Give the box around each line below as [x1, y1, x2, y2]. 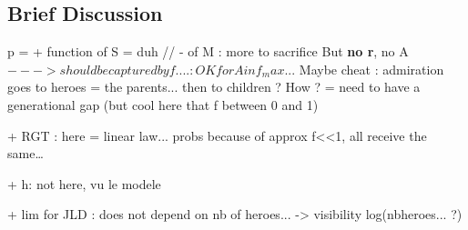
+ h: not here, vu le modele [7, 174, 161, 193]
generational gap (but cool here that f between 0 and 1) [7, 95, 319, 114]
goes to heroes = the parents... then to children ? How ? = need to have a [7, 77, 421, 96]
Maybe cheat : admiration [299, 59, 444, 78]
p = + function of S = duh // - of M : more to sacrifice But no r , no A [7, 42, 409, 61]
